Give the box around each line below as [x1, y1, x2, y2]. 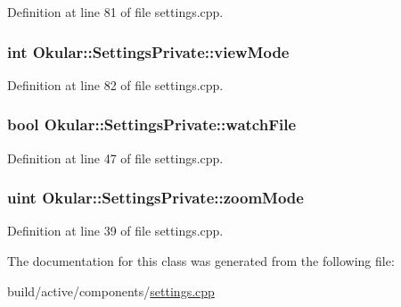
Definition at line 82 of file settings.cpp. [7, 75, 224, 94]
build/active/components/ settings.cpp [7, 281, 215, 300]
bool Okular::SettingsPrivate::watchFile [7, 113, 297, 136]
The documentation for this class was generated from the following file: [7, 252, 395, 270]
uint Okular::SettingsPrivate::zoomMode [7, 187, 304, 209]
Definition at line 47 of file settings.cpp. [7, 148, 224, 167]
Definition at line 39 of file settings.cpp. [7, 221, 224, 240]
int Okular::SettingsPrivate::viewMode [7, 40, 290, 62]
